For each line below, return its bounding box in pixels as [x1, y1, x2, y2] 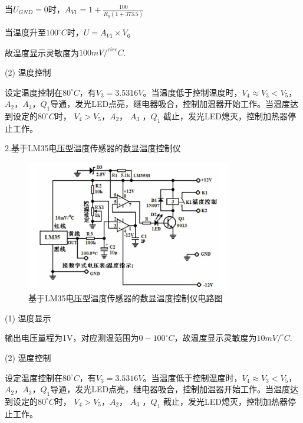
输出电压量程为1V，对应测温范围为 [5, 331, 139, 344]
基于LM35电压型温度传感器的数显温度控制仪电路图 [28, 292, 223, 304]
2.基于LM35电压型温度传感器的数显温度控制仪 [5, 142, 181, 154]
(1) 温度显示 [5, 311, 51, 324]
